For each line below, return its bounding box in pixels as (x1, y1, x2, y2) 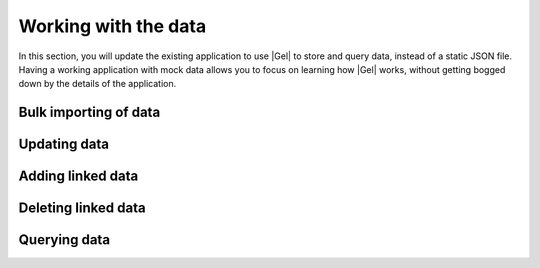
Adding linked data (18, 168, 139, 185)
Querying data (18, 231, 110, 249)
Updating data (18, 136, 110, 153)
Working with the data (18, 15, 207, 37)
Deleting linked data (18, 200, 146, 217)
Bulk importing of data (18, 104, 161, 121)
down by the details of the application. (18, 78, 177, 90)
